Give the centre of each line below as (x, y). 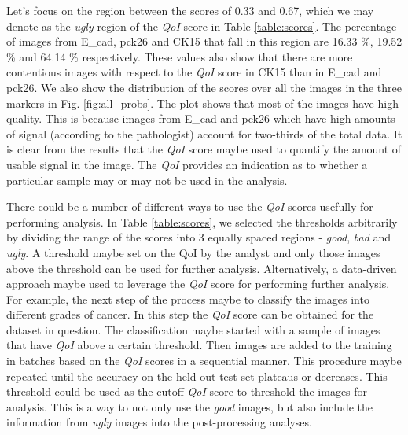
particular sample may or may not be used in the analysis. (147, 180)
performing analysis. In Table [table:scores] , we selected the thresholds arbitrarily (202, 221)
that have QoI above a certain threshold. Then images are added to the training (199, 345)
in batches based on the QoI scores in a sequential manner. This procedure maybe (204, 361)
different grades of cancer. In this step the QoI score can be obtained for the (190, 314)
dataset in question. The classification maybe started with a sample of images (193, 329)
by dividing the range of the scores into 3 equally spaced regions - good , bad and (199, 237)
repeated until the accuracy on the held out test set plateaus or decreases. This (197, 376)
